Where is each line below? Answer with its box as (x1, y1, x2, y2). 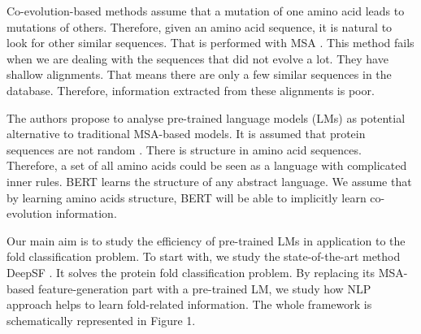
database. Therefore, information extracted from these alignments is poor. (7, 81, 375, 98)
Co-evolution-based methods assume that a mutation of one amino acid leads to (7, 2, 405, 19)
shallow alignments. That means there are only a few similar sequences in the (7, 66, 392, 83)
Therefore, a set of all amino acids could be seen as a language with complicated (7, 157, 407, 174)
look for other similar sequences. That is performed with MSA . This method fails (7, 34, 414, 51)
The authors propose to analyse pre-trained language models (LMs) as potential (7, 109, 406, 126)
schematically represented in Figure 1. (7, 311, 196, 328)
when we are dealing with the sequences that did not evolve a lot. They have (7, 50, 388, 67)
